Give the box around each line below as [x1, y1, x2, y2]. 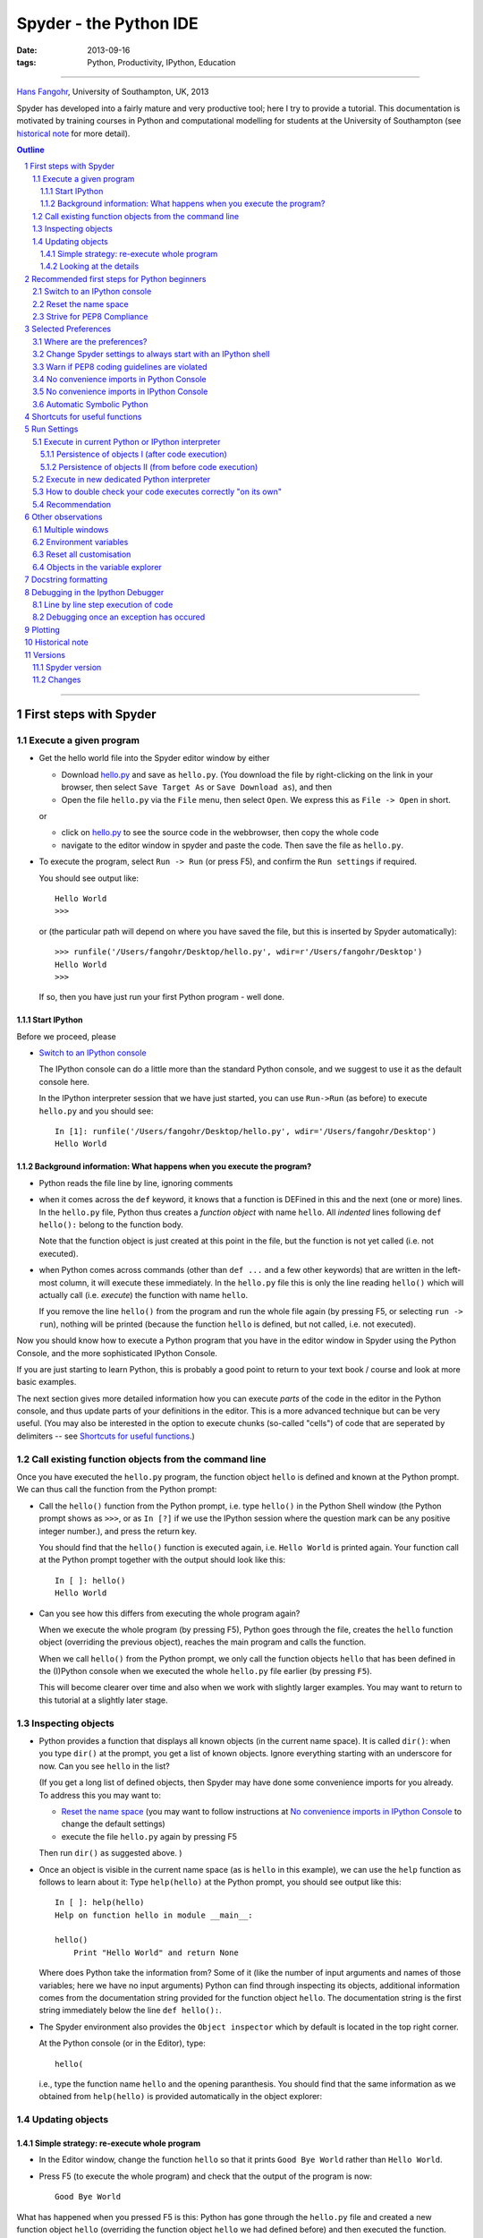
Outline [16, 144, 45, 155]
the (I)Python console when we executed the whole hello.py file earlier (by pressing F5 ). [38, 1666, 373, 1677]
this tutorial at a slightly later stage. [38, 1695, 169, 1705]
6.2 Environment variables [32, 537, 129, 547]
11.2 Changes [32, 674, 81, 685]
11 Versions [24, 649, 66, 660]
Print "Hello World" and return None [72, 1947, 239, 1958]
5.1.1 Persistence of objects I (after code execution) [40, 448, 227, 460]
